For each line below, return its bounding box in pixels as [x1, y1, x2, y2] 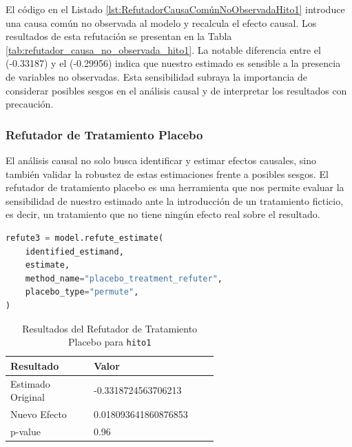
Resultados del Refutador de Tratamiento [22, 321, 198, 335]
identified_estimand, [25, 246, 124, 257]
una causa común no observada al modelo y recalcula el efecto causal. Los [6, 15, 317, 30]
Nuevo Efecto [10, 407, 67, 421]
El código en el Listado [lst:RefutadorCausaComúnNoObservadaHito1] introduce [6, 2, 345, 16]
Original [10, 390, 45, 404]
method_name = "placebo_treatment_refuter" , [25, 273, 223, 284]
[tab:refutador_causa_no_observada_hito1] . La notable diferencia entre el [6, 42, 321, 57]
